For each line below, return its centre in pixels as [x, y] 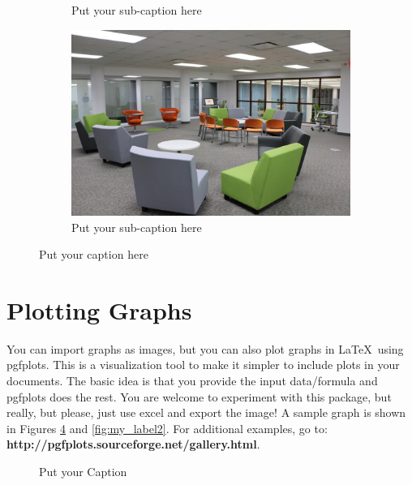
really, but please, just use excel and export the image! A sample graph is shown [206, 412]
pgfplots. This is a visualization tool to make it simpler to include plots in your [203, 365]
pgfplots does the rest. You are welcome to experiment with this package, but [199, 396]
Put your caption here [94, 254]
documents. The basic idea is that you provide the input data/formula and [192, 381]
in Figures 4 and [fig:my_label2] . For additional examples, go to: [167, 428]
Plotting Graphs [99, 309]
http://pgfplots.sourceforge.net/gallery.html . [133, 444]
